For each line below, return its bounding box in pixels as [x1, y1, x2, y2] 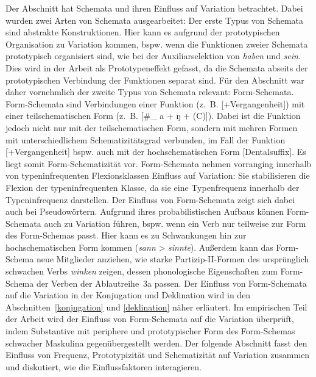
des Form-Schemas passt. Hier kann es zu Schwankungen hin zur [5, 229, 247, 242]
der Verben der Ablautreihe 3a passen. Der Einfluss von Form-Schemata [36, 276, 307, 289]
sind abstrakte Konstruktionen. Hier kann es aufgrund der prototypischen [5, 26, 280, 38]
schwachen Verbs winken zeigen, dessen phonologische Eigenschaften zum [5, 265, 278, 278]
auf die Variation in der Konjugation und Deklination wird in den [5, 289, 251, 301]
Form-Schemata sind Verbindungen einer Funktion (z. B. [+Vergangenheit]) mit [5, 97, 305, 110]
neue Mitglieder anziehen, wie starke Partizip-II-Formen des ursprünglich [36, 253, 309, 265]
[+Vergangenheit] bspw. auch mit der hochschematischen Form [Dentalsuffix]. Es [5, 145, 306, 158]
